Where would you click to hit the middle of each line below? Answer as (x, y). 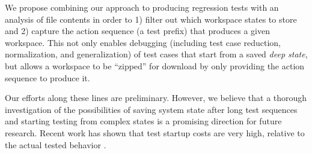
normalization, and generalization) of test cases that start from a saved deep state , (156, 54)
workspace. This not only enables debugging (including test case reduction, (143, 42)
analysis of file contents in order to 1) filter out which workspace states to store (151, 19)
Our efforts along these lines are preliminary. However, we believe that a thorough (156, 98)
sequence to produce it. (47, 77)
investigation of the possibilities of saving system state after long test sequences (151, 109)
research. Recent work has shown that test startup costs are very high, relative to (155, 132)
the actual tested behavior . (56, 144)
